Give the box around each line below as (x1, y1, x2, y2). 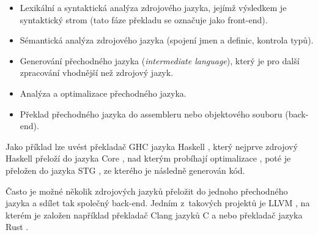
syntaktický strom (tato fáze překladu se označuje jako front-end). (20, 13, 268, 26)
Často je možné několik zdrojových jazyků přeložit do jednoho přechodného (6, 184, 288, 197)
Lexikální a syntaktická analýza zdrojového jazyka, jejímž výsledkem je (20, 1, 287, 13)
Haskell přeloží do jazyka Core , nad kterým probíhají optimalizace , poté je (6, 152, 291, 165)
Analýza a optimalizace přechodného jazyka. (20, 86, 187, 99)
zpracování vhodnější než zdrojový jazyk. (20, 66, 174, 79)
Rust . (6, 220, 29, 233)
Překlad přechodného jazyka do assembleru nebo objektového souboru (20, 107, 283, 120)
